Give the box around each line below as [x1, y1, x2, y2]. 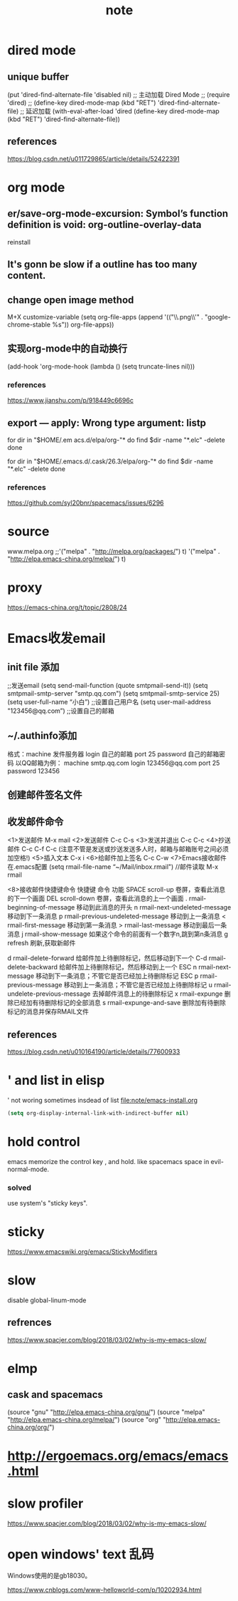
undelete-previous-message [7, 989, 91, 998]
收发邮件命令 [7, 815, 64, 828]
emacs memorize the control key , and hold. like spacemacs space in [7, 1157, 210, 1165]
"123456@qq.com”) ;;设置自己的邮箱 [7, 706, 115, 715]
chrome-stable [7, 320, 51, 329]
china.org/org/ [7, 1423, 50, 1431]
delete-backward [7, 963, 58, 972]
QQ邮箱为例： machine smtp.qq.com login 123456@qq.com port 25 [21, 758, 220, 767]
